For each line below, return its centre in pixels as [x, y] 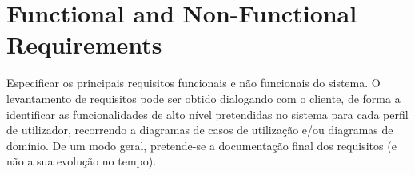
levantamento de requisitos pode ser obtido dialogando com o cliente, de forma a [204, 98]
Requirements [84, 44]
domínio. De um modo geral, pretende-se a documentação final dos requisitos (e [202, 145]
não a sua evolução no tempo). [82, 161]
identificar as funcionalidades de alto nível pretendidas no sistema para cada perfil [207, 114]
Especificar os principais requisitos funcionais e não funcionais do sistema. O [194, 83]
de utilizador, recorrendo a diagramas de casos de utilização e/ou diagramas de [200, 130]
